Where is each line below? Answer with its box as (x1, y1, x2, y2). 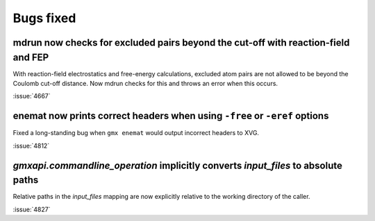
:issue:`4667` (12, 92, 51, 100)
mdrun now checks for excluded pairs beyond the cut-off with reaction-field (12, 37, 350, 48)
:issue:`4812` (12, 141, 50, 150)
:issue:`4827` (12, 205, 51, 213)
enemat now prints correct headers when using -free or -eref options (12, 110, 329, 122)
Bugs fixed (12, 10, 76, 26)
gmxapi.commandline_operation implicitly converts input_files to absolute (12, 159, 343, 171)
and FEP (12, 51, 49, 63)
